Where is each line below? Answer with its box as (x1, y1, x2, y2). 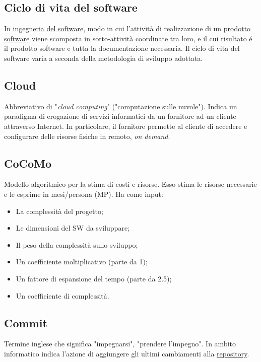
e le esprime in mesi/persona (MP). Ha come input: (4, 188, 163, 199)
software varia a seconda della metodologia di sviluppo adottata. (4, 52, 203, 63)
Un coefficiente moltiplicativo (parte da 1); (16, 256, 148, 267)
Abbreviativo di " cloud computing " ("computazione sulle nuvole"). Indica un (4, 101, 237, 111)
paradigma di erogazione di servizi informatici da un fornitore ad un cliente (4, 111, 236, 121)
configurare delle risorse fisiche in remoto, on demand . (4, 130, 170, 141)
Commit (4, 315, 47, 330)
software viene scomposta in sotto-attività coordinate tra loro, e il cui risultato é (4, 33, 252, 43)
